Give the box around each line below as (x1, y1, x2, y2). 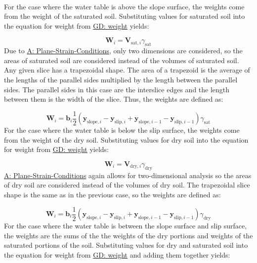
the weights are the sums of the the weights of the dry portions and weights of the (4, 230, 253, 240)
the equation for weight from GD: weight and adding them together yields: (4, 249, 230, 260)
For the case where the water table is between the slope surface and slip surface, (4, 221, 247, 231)
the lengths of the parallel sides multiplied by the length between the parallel (4, 74, 238, 84)
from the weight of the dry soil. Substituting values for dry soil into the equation (4, 134, 249, 145)
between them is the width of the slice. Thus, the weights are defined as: (4, 94, 223, 104)
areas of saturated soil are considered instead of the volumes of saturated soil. (4, 55, 239, 65)
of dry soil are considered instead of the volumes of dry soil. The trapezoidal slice (4, 180, 250, 190)
